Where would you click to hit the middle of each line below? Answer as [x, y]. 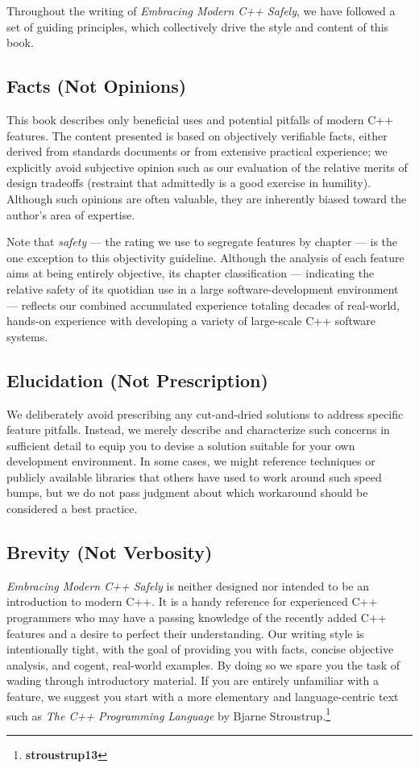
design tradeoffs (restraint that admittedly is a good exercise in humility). [189, 183]
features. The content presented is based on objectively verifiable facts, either [197, 135]
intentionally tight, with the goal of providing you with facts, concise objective [200, 649]
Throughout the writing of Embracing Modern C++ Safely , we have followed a [201, 10]
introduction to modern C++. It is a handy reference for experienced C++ [192, 601]
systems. [27, 336]
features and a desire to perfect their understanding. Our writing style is [185, 633]
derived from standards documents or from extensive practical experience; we [197, 151]
